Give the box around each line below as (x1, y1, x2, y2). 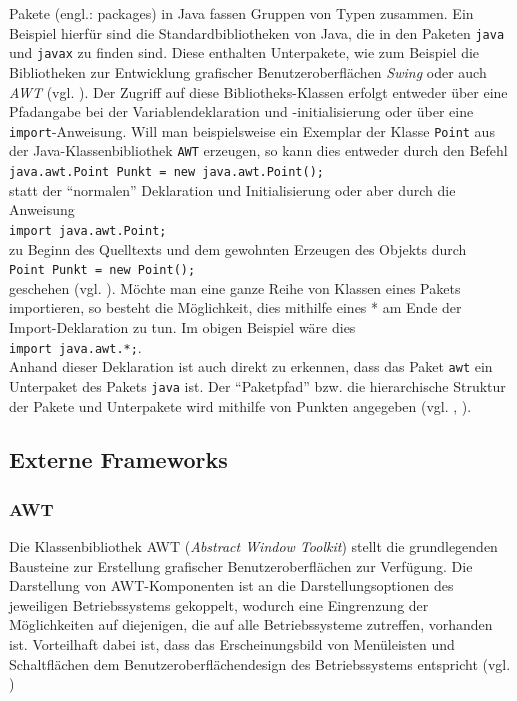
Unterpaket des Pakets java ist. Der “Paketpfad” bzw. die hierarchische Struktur (9, 375, 506, 396)
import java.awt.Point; (9, 223, 167, 238)
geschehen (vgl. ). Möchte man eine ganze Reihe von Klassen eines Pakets (9, 277, 461, 298)
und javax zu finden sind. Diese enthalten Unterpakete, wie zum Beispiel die (9, 42, 480, 63)
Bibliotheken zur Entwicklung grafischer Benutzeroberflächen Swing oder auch (9, 61, 487, 82)
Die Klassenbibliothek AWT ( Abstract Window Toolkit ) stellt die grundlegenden (9, 536, 498, 557)
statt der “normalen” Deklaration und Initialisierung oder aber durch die (9, 179, 456, 200)
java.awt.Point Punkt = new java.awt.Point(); (9, 165, 324, 179)
